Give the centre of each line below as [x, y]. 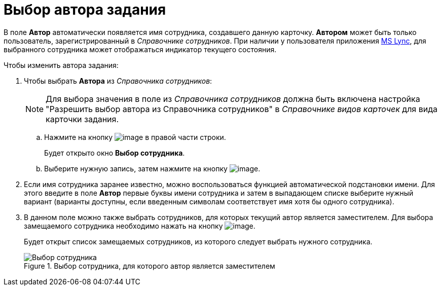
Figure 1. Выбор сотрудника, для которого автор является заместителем [150, 266]
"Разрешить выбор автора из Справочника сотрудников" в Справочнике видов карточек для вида [242, 109]
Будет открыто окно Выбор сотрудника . [115, 153]
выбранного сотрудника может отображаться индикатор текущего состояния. [140, 49]
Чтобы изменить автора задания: [61, 65]
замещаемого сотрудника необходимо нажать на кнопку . [140, 226]
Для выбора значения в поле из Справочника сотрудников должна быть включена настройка [233, 99]
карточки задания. [82, 119]
